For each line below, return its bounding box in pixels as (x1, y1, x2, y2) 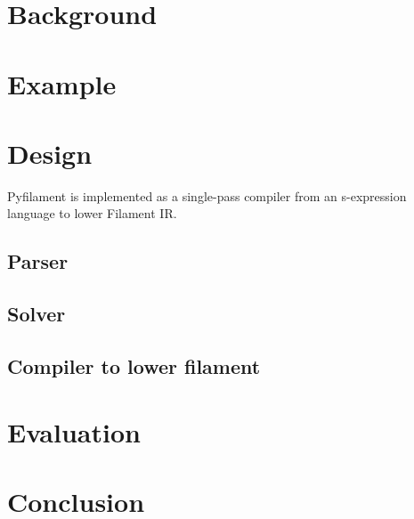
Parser (7, 247, 69, 275)
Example (7, 65, 117, 101)
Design (7, 134, 93, 171)
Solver (7, 300, 66, 328)
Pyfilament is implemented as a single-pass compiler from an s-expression (7, 186, 407, 205)
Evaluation (7, 413, 141, 450)
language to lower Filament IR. (7, 204, 177, 223)
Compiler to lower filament (7, 353, 261, 380)
